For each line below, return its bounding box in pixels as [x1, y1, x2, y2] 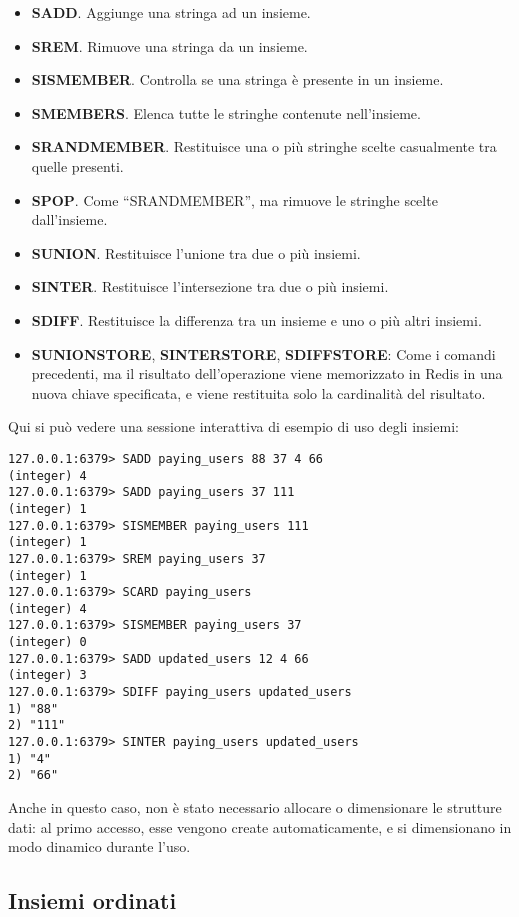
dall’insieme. [31, 209, 108, 230]
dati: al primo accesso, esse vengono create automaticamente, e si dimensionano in [8, 816, 512, 837]
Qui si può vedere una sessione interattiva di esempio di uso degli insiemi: [8, 416, 459, 437]
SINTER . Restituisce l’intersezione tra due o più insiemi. [31, 276, 389, 297]
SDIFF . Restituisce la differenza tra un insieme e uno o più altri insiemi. [31, 309, 482, 330]
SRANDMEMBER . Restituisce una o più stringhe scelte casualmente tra [31, 136, 497, 157]
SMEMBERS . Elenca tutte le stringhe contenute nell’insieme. [31, 102, 421, 123]
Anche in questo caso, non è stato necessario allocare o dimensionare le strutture [8, 797, 502, 818]
